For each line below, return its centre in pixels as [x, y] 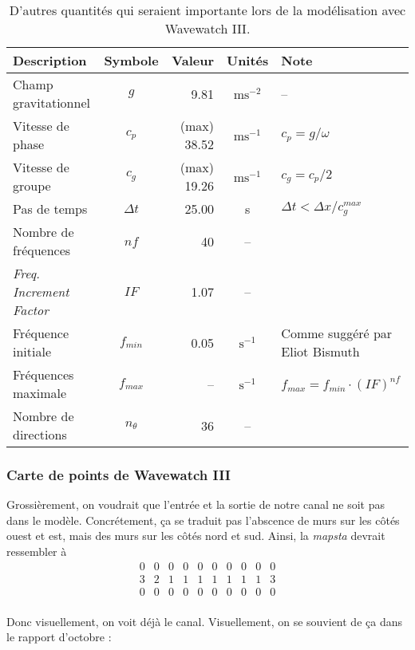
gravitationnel [51, 102]
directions [40, 434]
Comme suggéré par [337, 333]
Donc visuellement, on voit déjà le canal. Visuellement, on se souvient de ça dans [204, 621]
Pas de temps [50, 209]
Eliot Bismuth [320, 351]
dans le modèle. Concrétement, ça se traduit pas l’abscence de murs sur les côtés [203, 520]
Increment [41, 292]
